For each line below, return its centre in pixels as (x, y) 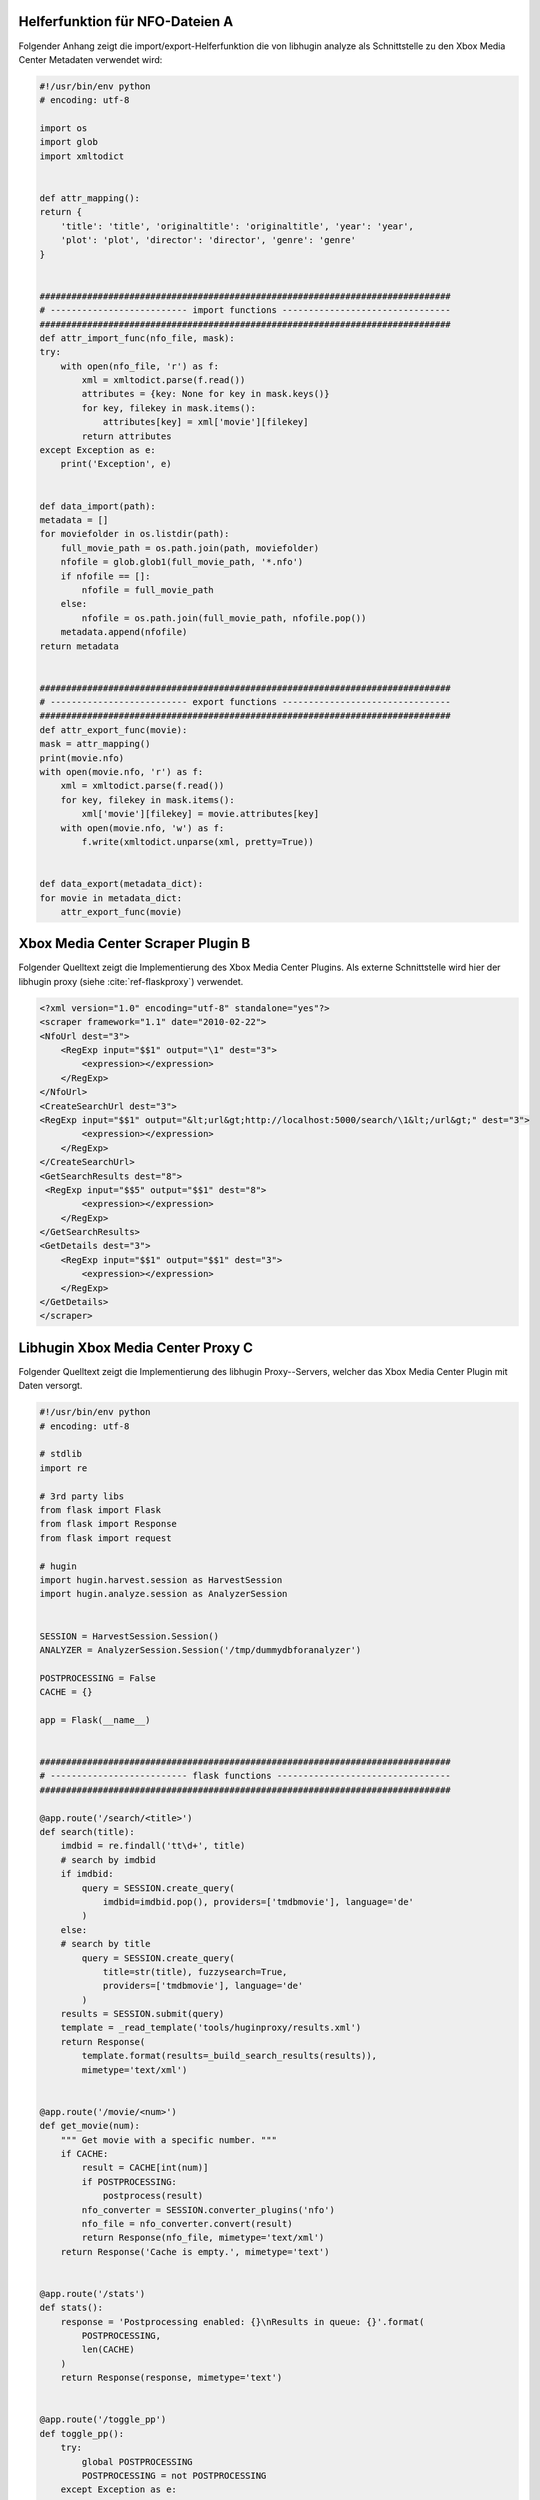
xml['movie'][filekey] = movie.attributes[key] (200, 814)
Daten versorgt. (50, 1386)
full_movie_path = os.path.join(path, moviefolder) (190, 548)
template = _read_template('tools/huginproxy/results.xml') (211, 2028)
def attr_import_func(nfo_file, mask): (137, 338)
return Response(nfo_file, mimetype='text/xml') (203, 2238)
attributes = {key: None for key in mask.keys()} (205, 394)
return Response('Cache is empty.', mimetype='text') (195, 2251)
